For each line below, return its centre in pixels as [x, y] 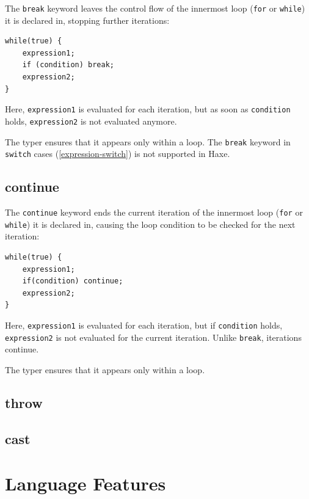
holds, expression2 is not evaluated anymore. [91, 121]
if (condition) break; [68, 65]
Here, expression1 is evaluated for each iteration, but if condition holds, [144, 325]
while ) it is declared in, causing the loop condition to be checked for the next [150, 224]
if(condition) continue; [73, 281]
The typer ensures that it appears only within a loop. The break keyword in [148, 141]
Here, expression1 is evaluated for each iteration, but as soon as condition [148, 109]
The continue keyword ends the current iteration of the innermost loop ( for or [154, 212]
